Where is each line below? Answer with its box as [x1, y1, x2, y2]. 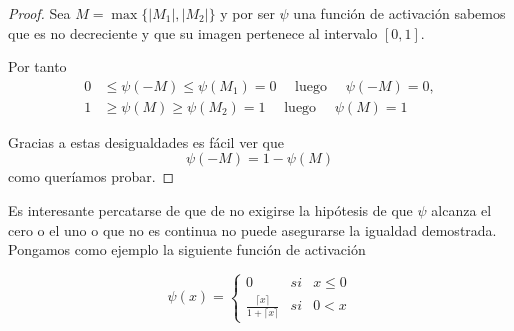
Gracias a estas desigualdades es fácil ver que [8, 131, 284, 152]
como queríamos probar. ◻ [8, 166, 175, 187]
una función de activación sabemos [293, 3, 506, 23]
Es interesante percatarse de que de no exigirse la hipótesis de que [8, 200, 413, 221]
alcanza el [431, 200, 492, 221]
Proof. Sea [8, 3, 71, 23]
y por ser [220, 3, 275, 23]
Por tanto [8, 56, 67, 77]
